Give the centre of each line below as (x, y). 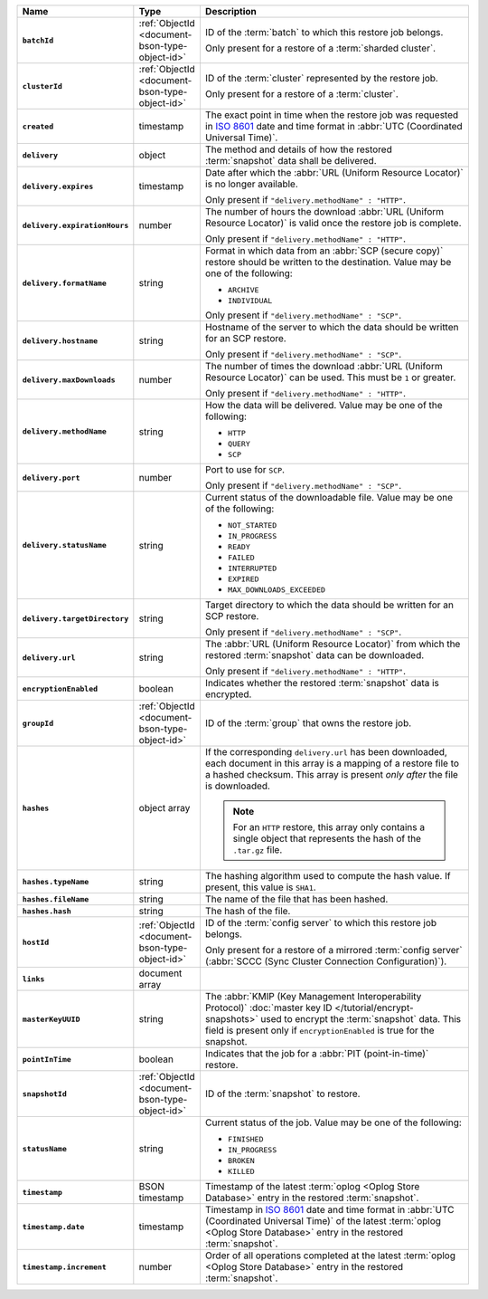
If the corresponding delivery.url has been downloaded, (326, 752)
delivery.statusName (65, 545)
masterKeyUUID (51, 1019)
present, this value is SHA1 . (260, 887)
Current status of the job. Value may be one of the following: (333, 1122)
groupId (38, 723)
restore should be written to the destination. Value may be (328, 262)
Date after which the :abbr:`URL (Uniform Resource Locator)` (334, 172)
